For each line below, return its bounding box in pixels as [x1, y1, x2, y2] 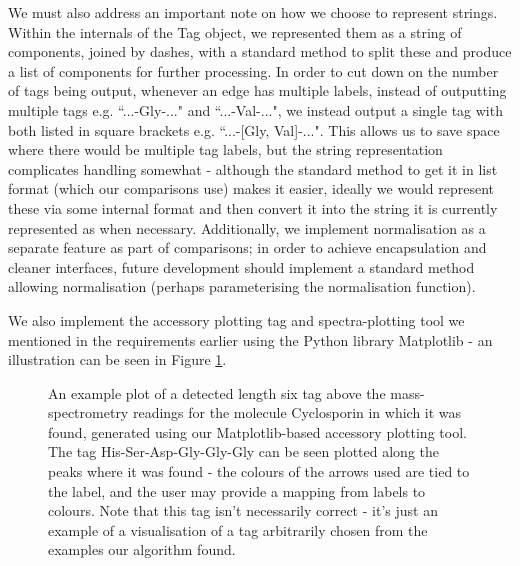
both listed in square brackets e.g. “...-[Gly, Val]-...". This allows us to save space [8, 119, 500, 140]
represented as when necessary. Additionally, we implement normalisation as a [8, 217, 486, 238]
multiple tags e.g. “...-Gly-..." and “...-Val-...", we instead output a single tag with [8, 99, 503, 120]
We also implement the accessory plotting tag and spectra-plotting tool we [8, 309, 465, 330]
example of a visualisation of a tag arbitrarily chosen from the [48, 519, 428, 540]
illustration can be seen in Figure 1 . [8, 349, 227, 370]
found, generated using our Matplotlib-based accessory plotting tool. [48, 421, 467, 442]
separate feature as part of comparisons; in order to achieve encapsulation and [8, 237, 487, 258]
